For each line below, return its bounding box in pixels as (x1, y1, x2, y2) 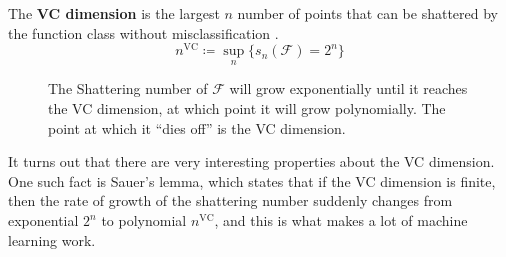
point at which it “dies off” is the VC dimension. (48, 117, 346, 138)
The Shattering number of (48, 78, 208, 99)
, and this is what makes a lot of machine (214, 210, 468, 231)
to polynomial (101, 210, 187, 231)
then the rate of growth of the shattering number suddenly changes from (8, 190, 453, 211)
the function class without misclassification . (8, 22, 279, 43)
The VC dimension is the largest (8, 3, 220, 23)
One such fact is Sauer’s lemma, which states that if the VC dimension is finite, (8, 170, 496, 191)
